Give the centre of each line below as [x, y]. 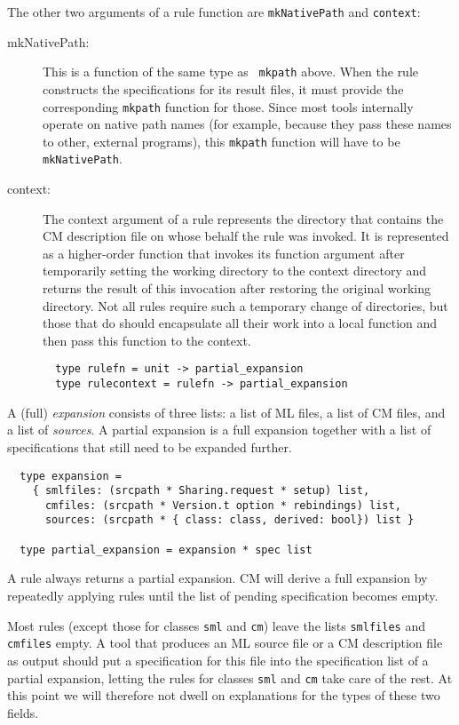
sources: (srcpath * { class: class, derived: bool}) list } [229, 520]
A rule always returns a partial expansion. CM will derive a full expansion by [218, 578]
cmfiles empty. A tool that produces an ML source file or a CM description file [225, 643]
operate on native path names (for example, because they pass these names [247, 124]
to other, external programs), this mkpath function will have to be [222, 141]
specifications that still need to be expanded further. [150, 446]
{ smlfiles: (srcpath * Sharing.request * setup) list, [201, 491]
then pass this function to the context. [147, 340]
